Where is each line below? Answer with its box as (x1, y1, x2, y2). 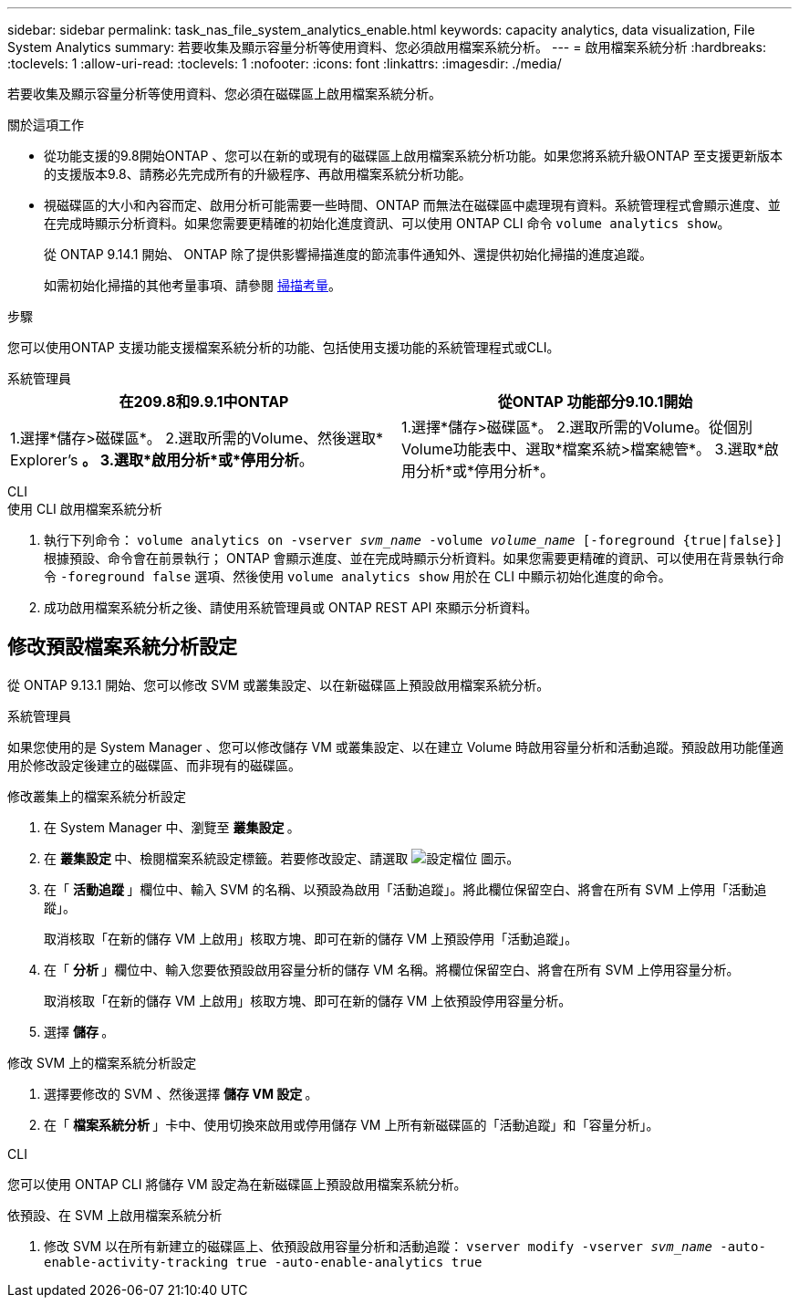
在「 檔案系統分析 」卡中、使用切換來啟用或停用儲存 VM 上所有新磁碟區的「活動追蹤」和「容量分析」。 (44, 1116, 659, 1133)
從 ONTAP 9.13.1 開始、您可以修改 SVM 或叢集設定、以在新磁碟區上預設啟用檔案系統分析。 (7, 676, 550, 693)
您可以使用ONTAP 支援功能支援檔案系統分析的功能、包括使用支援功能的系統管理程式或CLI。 (7, 339, 560, 355)
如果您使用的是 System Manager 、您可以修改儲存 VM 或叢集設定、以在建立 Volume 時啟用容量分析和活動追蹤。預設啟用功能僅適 (7, 738, 784, 755)
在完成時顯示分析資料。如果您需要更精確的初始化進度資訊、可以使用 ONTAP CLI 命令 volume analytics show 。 (44, 215, 731, 231)
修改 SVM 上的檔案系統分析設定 (7, 1054, 197, 1070)
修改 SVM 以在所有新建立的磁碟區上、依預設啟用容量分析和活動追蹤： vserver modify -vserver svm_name (44, 1237, 712, 1254)
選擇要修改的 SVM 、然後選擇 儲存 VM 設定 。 (44, 1085, 318, 1101)
